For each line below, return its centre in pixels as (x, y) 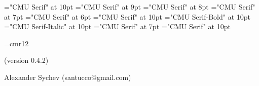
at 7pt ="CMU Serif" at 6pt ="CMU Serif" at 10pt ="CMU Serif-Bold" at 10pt (127, 16)
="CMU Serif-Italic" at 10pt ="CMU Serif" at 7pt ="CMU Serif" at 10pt (117, 26)
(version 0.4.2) (26, 60)
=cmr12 (16, 43)
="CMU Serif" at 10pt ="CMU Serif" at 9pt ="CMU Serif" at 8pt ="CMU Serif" (130, 7)
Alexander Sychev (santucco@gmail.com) (68, 77)
